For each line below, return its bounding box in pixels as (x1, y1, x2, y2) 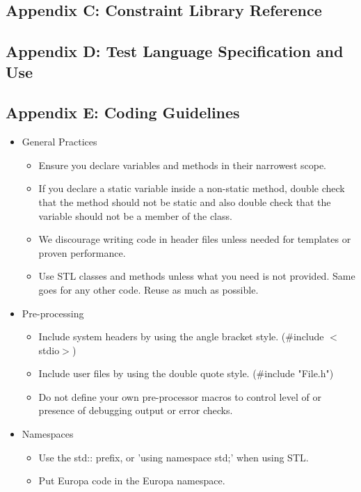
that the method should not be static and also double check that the (38, 194, 331, 209)
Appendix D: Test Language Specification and (6, 40, 344, 62)
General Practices (22, 134, 97, 149)
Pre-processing (22, 305, 84, 320)
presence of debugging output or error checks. (38, 403, 233, 418)
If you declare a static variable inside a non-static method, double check (38, 181, 345, 196)
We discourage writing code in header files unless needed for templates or (38, 232, 351, 246)
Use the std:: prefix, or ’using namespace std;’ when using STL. (38, 450, 309, 464)
